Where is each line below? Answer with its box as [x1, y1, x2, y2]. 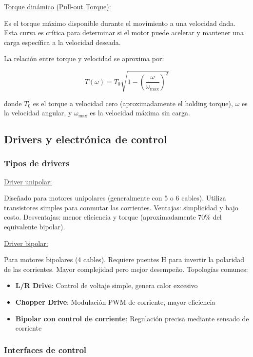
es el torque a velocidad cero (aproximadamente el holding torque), [33, 98, 233, 108]
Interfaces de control [4, 343, 87, 356]
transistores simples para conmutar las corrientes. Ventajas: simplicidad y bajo [4, 202, 238, 212]
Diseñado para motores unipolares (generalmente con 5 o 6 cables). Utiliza [4, 193, 226, 203]
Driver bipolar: [4, 238, 48, 248]
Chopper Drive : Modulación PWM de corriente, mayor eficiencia [15, 297, 215, 307]
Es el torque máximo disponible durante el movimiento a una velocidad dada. [4, 18, 235, 28]
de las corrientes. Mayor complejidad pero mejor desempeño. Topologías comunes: [4, 264, 248, 274]
